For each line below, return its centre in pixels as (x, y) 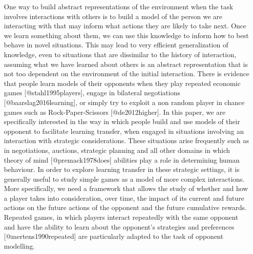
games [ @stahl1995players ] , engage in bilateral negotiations (92, 93)
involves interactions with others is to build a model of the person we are (113, 16)
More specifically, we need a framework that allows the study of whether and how (126, 188)
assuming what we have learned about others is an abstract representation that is (126, 64)
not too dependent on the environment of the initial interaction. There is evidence (127, 74)
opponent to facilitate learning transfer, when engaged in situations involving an (124, 131)
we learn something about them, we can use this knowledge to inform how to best (126, 35)
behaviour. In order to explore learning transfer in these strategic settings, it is (122, 169)
